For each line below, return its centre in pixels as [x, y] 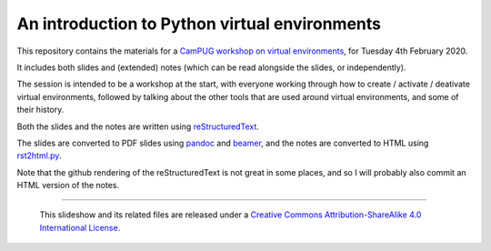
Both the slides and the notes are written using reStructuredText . [138, 126]
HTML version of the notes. [68, 186]
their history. [40, 110]
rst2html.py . [39, 156]
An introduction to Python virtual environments [199, 24]
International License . [80, 227]
